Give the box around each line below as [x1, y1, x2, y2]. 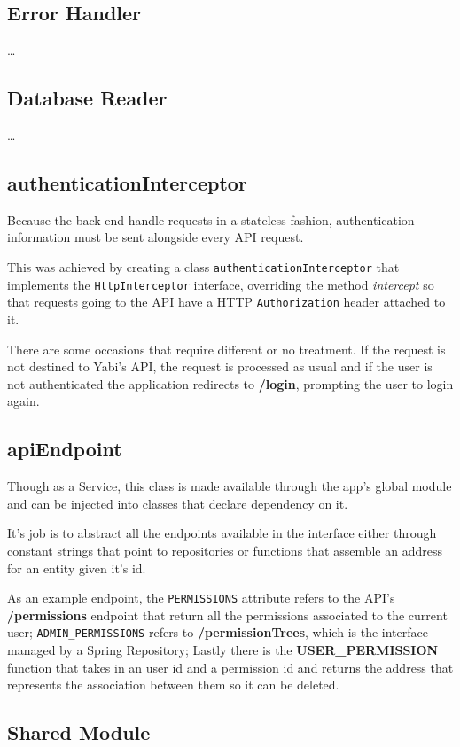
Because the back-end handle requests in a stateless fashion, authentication [7, 210, 415, 229]
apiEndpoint [7, 435, 122, 463]
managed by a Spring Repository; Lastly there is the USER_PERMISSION [7, 641, 439, 658]
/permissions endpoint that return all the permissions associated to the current [7, 605, 448, 624]
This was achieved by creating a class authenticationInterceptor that [7, 257, 400, 276]
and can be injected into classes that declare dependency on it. [7, 494, 348, 512]
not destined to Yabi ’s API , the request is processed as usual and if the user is [7, 357, 433, 376]
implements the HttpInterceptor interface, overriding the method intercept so [7, 275, 434, 293]
